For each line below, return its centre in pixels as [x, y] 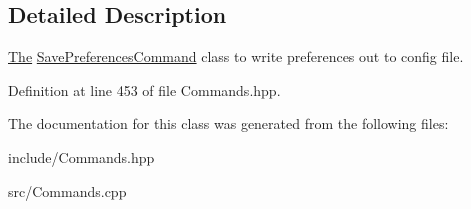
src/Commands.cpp [67, 190]
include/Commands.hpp [81, 156]
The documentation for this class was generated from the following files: [228, 123]
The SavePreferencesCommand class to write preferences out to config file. [236, 56]
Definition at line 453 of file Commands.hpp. [144, 89]
